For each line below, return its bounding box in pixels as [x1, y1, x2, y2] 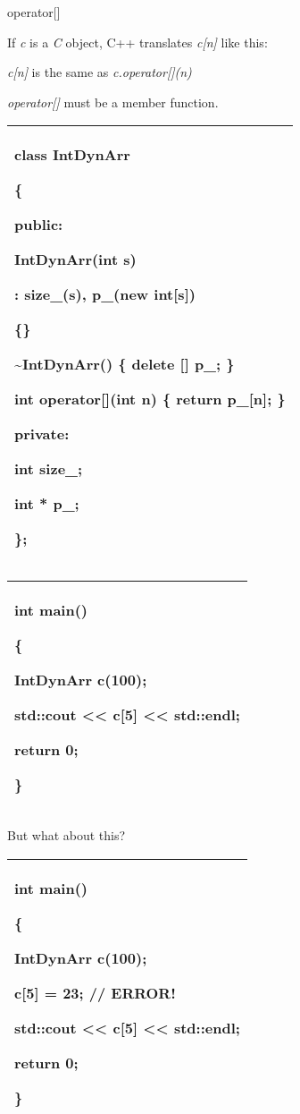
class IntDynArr [14, 144, 130, 166]
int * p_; [14, 493, 79, 514]
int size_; [14, 458, 83, 480]
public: [14, 214, 63, 235]
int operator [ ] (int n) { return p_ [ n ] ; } [14, 388, 286, 410]
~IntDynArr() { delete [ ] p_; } [14, 353, 235, 375]
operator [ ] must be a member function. [7, 92, 219, 111]
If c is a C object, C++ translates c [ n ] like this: [7, 32, 268, 51]
